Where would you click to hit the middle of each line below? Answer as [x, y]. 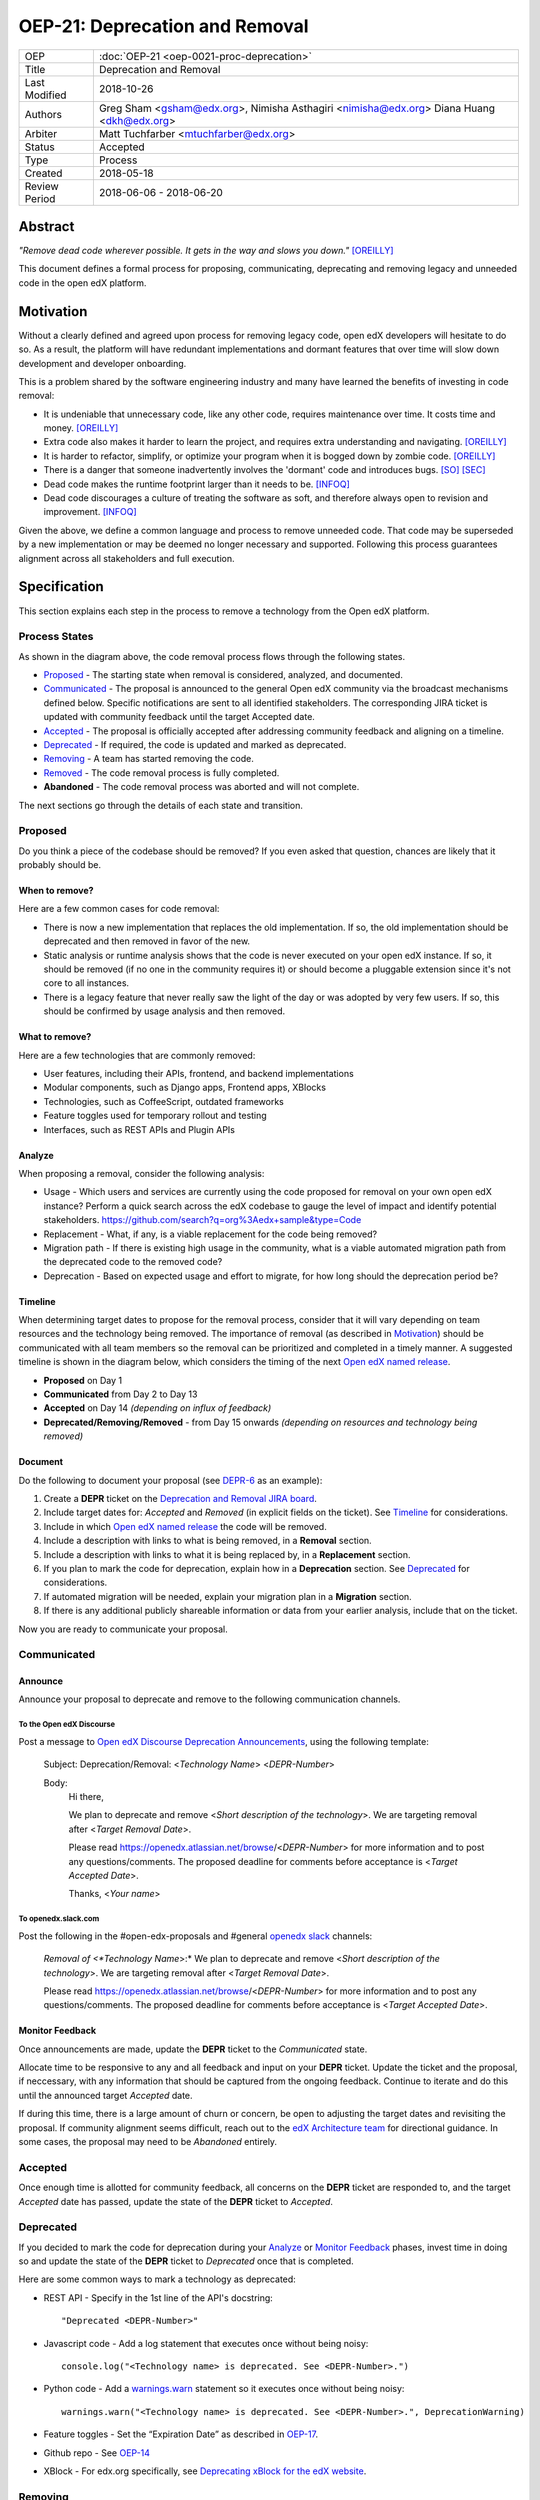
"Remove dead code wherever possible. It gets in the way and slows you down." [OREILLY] [206, 251]
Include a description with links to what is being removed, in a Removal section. [207, 1541]
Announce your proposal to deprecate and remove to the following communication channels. [209, 1699]
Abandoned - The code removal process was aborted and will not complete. [201, 787]
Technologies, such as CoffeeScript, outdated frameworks [163, 1101]
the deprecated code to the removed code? [133, 1262]
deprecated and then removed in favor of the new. [146, 941]
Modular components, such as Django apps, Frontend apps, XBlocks [185, 1087]
